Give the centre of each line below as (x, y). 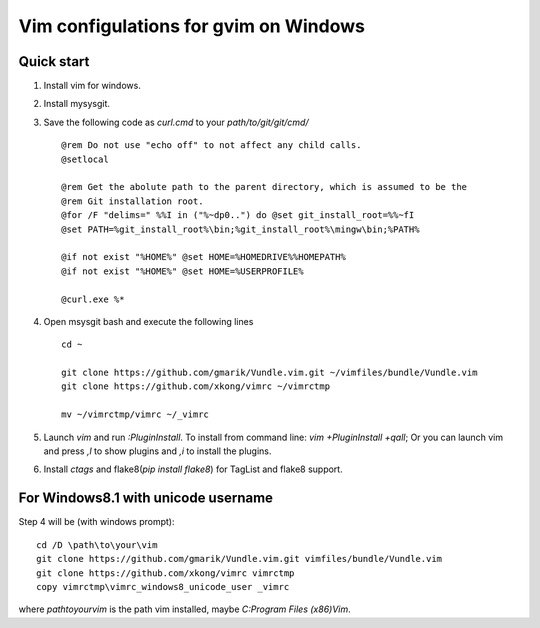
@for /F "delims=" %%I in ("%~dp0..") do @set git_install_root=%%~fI (238, 215)
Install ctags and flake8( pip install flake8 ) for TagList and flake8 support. (193, 469)
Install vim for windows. (92, 86)
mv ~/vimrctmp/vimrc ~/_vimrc (135, 414)
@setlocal (85, 159)
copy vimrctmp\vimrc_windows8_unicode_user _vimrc (163, 586)
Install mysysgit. (76, 104)
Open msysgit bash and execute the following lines (148, 321)
